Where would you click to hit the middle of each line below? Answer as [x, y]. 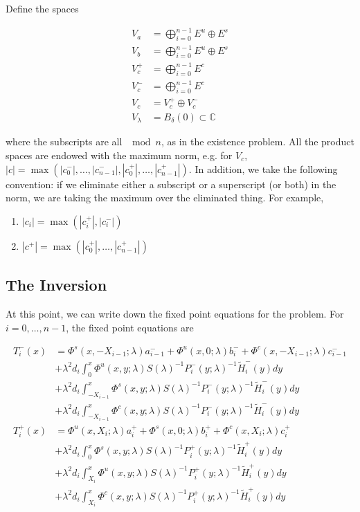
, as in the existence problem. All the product [258, 141]
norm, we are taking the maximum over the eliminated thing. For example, [165, 198]
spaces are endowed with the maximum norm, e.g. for [119, 155]
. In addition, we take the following [263, 168]
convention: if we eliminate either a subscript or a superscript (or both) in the [171, 184]
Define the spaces [42, 8]
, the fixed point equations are [130, 327]
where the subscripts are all [64, 141]
